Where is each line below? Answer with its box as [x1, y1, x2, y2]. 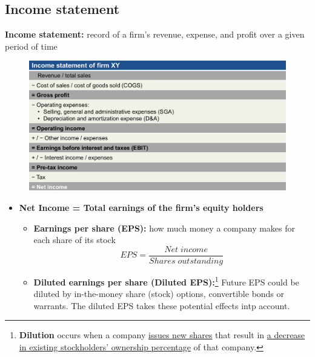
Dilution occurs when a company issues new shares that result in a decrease [19, 329, 305, 341]
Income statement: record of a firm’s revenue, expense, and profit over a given [5, 28, 305, 41]
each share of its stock [33, 233, 116, 246]
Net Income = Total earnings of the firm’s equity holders [19, 201, 264, 214]
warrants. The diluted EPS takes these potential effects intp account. [33, 299, 290, 312]
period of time [5, 39, 58, 52]
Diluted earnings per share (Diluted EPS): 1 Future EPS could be [33, 273, 299, 288]
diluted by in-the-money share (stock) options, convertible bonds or [33, 287, 285, 300]
